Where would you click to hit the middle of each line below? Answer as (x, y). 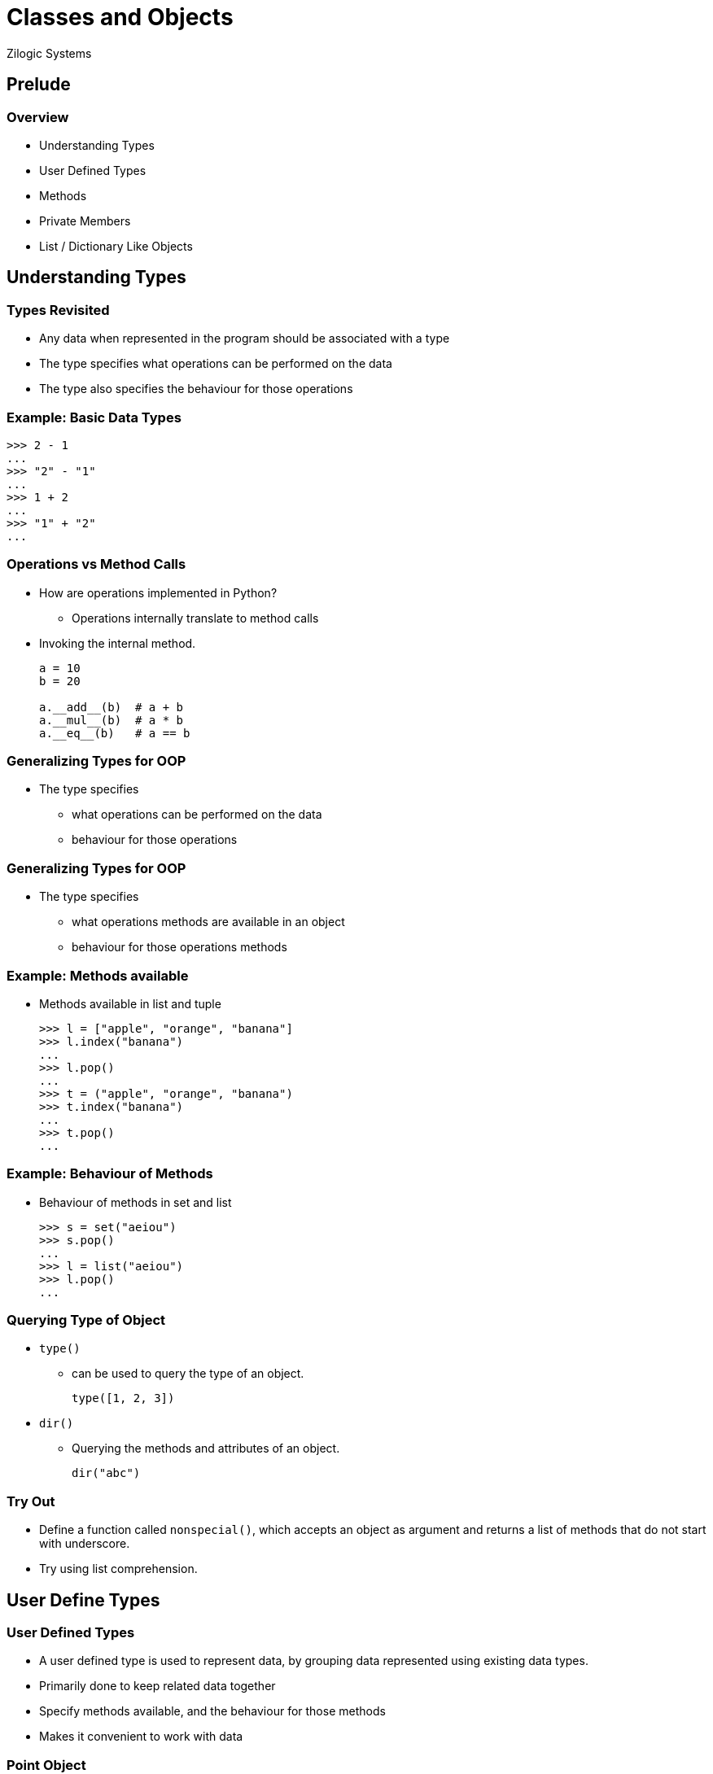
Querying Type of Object (86, 1320)
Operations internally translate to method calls (195, 618)
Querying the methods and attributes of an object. (206, 1448)
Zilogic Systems (49, 53)
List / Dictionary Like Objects (116, 246)
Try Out (31, 1501)
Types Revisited (58, 310)
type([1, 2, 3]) (123, 1398)
